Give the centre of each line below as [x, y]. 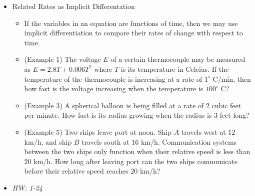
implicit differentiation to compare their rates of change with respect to [133, 33]
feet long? [234, 115]
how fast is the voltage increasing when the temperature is [114, 89]
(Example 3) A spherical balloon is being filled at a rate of [114, 105]
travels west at [203, 131]
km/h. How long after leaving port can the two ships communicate [136, 161]
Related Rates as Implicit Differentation [73, 6]
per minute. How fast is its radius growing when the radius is [118, 115]
